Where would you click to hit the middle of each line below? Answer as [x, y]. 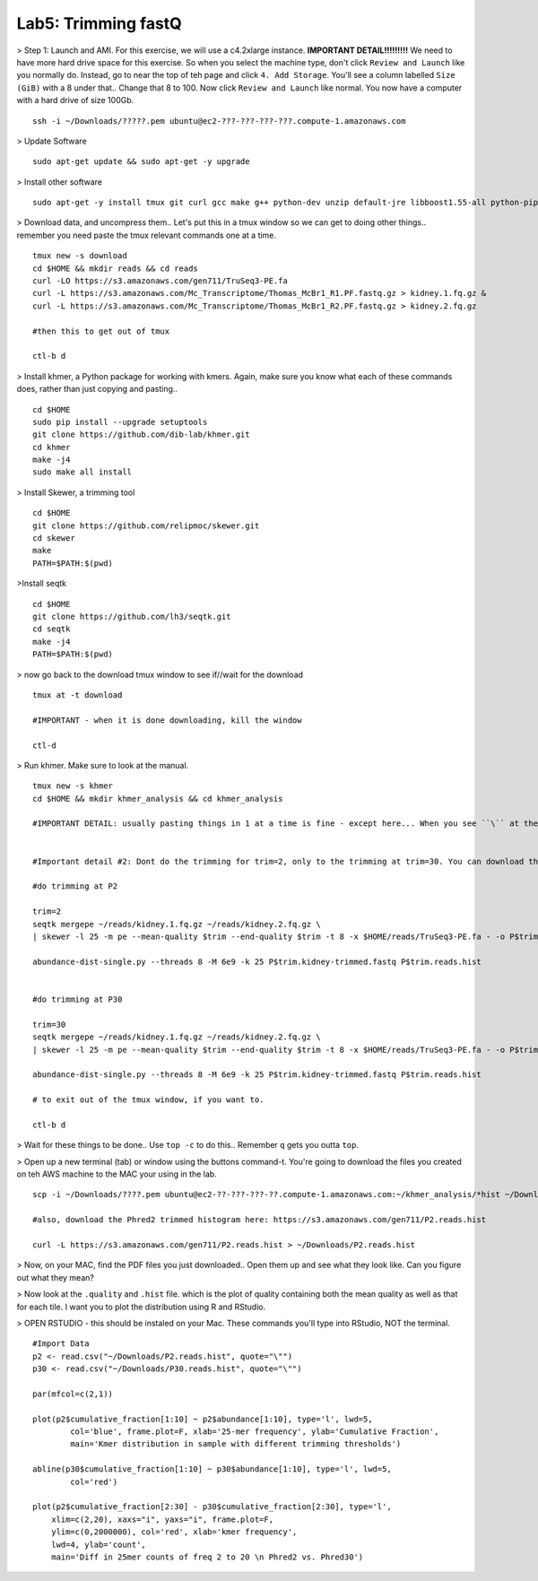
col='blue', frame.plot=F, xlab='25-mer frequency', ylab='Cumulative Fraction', [255, 1432]
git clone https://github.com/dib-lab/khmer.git [141, 434]
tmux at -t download [78, 695]
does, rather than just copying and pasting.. [97, 389]
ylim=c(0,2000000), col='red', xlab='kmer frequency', [174, 1532]
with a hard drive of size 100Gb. [75, 100]
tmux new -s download [80, 256]
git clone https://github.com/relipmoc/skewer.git [146, 526]
